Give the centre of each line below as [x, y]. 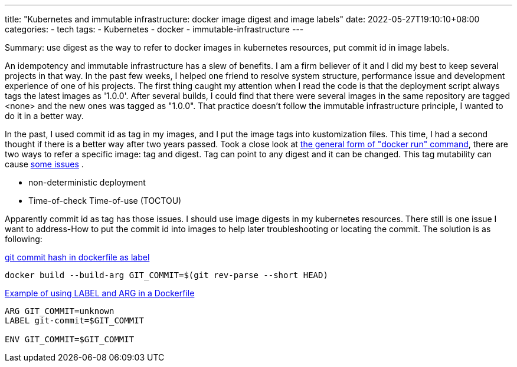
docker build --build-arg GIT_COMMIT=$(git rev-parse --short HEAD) [166, 275]
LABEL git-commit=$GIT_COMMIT [75, 320]
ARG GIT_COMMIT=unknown [60, 311]
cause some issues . [44, 164]
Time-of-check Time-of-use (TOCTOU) [105, 201]
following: [24, 239]
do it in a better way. [44, 116]
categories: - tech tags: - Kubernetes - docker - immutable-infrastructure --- [154, 29]
